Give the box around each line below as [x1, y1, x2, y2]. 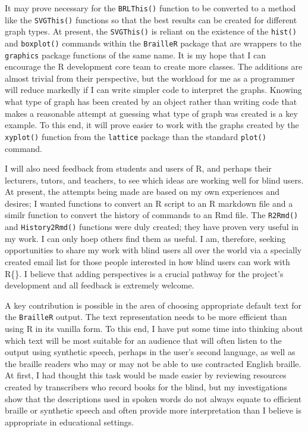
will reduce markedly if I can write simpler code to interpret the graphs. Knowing [5, 83, 302, 96]
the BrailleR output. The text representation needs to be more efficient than [5, 310, 287, 323]
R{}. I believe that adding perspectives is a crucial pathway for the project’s [5, 267, 284, 279]
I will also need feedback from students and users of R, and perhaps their [5, 162, 272, 175]
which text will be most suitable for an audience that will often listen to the [5, 334, 282, 346]
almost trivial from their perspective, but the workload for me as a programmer [5, 72, 295, 84]
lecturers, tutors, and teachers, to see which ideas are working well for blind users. [5, 173, 304, 186]
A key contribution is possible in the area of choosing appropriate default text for [5, 299, 302, 311]
